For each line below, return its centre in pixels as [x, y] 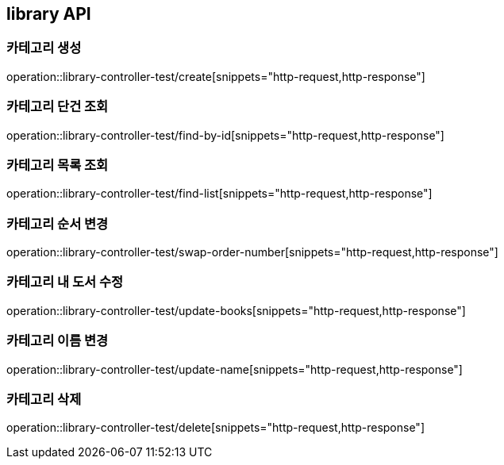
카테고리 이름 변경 [58, 341]
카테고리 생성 [44, 48]
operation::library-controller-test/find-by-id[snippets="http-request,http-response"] [225, 135]
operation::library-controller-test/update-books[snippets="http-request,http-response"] [236, 310]
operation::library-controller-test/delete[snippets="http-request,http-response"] [215, 428]
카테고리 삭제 [44, 399]
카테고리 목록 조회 [58, 165]
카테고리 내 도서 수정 [65, 282]
